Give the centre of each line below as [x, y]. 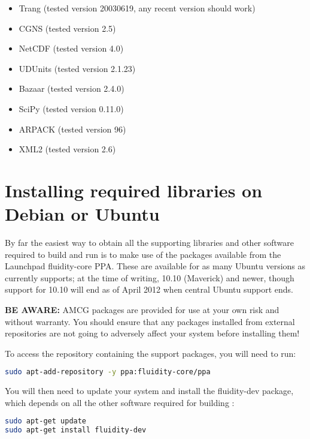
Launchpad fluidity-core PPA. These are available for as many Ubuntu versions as [155, 266]
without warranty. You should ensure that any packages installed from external [150, 321]
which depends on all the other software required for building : [120, 402]
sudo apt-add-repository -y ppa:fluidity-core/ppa [108, 372]
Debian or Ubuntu [82, 214]
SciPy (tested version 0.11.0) [71, 108]
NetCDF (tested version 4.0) [71, 48]
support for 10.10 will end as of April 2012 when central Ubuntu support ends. [149, 289]
